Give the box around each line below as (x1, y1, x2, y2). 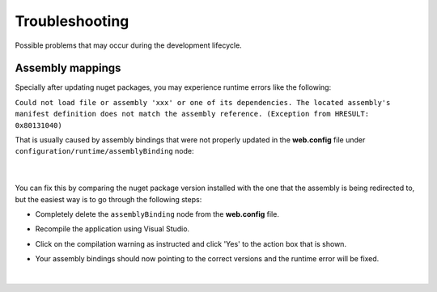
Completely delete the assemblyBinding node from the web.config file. (35, 209, 279, 218)
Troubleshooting (15, 12, 129, 30)
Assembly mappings (15, 61, 121, 75)
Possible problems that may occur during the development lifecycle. (15, 40, 242, 50)
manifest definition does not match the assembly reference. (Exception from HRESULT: (15, 109, 370, 119)
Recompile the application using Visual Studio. (35, 224, 190, 234)
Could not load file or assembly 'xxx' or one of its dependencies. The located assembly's (15, 98, 391, 107)
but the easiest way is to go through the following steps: (15, 194, 202, 204)
